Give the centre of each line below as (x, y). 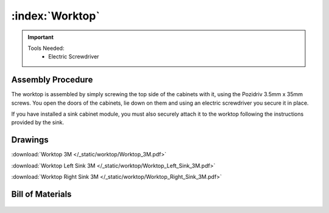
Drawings (30, 140)
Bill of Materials (41, 194)
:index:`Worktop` (55, 16)
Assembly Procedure (52, 80)
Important (41, 37)
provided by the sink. (38, 122)
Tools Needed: (46, 48)
